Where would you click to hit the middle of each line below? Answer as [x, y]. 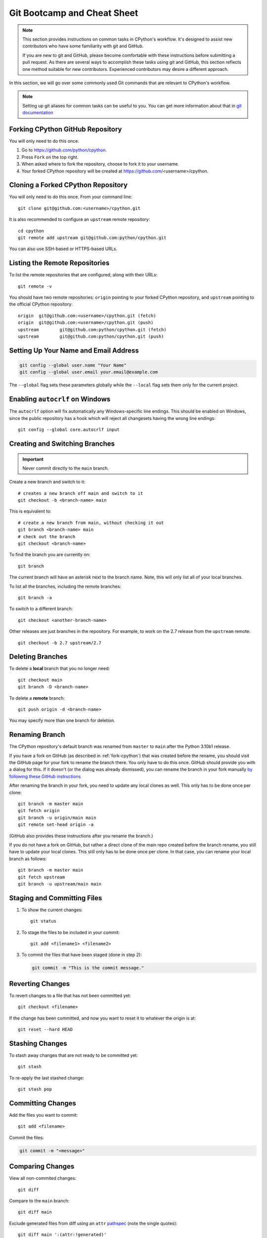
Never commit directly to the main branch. [66, 468]
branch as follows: [28, 859]
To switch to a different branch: [41, 609]
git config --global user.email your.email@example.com [89, 372]
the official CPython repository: [41, 304]
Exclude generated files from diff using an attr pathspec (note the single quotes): [93, 1223]
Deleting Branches [38, 657]
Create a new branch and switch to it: [47, 482]
